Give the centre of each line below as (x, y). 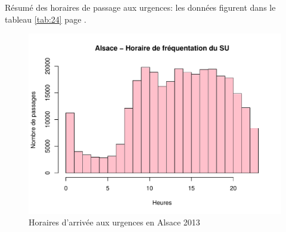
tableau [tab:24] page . (46, 19)
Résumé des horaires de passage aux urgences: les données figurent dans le (140, 7)
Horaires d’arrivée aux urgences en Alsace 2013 (114, 222)
